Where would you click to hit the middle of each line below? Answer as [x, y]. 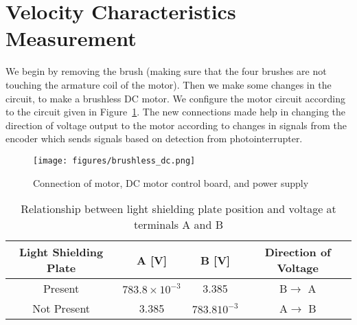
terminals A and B [178, 225]
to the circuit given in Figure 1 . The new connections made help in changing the [176, 112]
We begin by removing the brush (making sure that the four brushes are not [166, 71]
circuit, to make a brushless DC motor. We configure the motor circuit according [175, 98]
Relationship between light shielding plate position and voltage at [178, 209]
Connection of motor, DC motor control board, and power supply [171, 182]
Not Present [61, 309]
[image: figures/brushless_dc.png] [114, 160]
